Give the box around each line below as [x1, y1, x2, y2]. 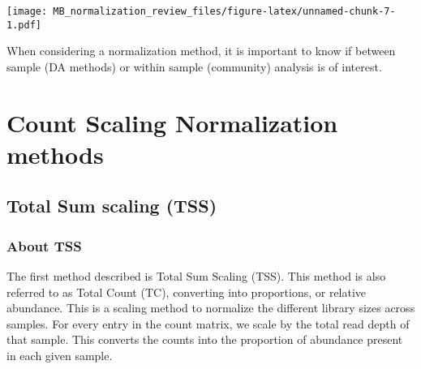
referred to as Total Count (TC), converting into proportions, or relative [6, 283, 367, 300]
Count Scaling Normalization [6, 105, 338, 139]
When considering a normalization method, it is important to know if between [6, 42, 396, 59]
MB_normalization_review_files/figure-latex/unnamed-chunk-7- [53, 6, 396, 17]
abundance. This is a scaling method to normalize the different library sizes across [6, 299, 415, 316]
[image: [6, 6, 48, 17]
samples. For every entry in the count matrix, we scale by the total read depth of [6, 315, 410, 332]
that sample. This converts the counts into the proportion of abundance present [6, 331, 403, 348]
